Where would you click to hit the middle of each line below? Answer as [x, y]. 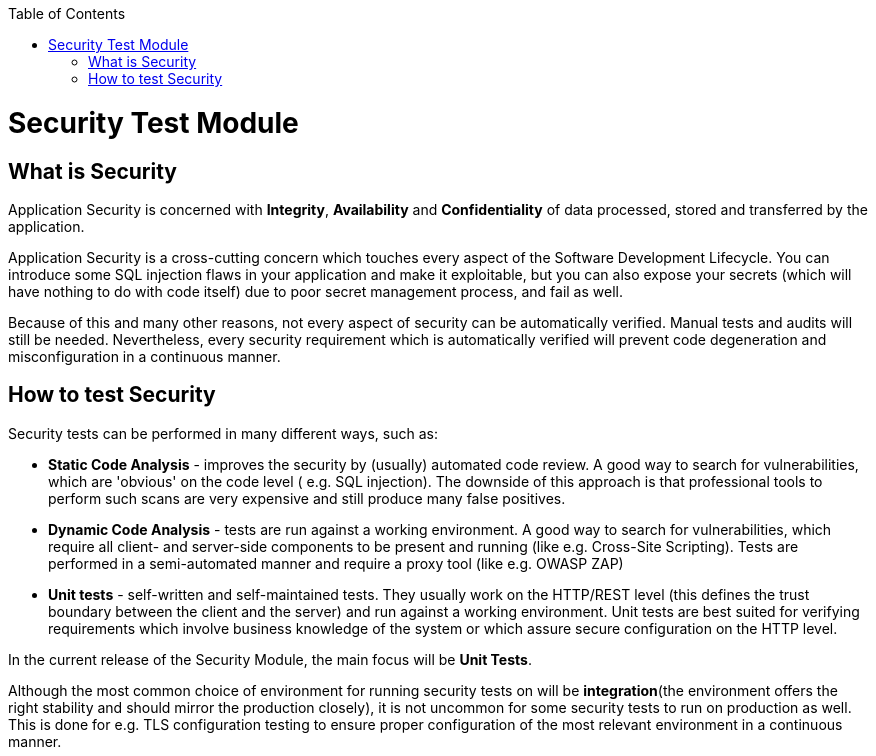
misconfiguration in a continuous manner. [144, 356]
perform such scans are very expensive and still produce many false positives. [307, 498]
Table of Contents [67, 13]
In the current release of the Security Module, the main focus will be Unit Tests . [270, 659]
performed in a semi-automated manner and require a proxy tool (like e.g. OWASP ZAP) [336, 563]
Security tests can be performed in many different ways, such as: [223, 433]
